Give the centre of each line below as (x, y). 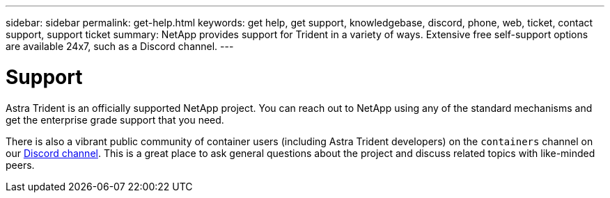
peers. (20, 165)
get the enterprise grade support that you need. (115, 119)
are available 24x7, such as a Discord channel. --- (120, 46)
